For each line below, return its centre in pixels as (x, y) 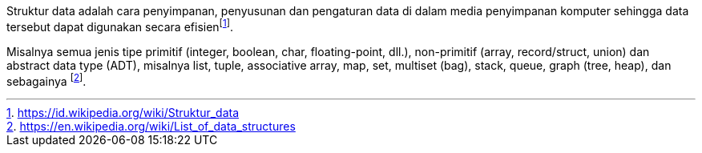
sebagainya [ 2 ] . (46, 80)
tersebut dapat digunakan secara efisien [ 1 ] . (120, 26)
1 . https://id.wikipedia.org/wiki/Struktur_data (123, 113)
